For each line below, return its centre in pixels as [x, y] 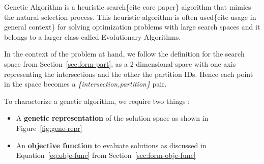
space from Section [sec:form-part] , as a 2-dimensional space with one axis [120, 63]
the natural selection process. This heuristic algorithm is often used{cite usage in [130, 17]
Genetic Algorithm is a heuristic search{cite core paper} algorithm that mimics [128, 7]
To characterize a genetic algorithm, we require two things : [97, 101]
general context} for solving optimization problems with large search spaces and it [132, 27]
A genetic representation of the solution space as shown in [112, 118]
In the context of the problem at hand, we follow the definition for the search [124, 54]
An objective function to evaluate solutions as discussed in [111, 145]
